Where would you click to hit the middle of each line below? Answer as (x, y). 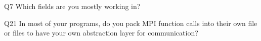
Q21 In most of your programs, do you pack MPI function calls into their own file (131, 23)
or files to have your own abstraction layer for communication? (101, 33)
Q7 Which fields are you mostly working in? (72, 6)
